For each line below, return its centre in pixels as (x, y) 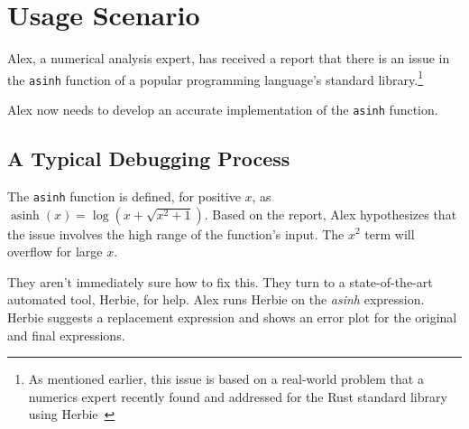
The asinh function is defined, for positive (124, 196)
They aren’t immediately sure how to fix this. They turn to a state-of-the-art (220, 281)
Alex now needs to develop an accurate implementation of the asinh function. (223, 110)
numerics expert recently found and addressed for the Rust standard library (238, 396)
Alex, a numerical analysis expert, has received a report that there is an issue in (229, 58)
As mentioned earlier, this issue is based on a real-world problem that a (226, 379)
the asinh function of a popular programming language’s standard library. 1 (215, 78)
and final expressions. (66, 335)
